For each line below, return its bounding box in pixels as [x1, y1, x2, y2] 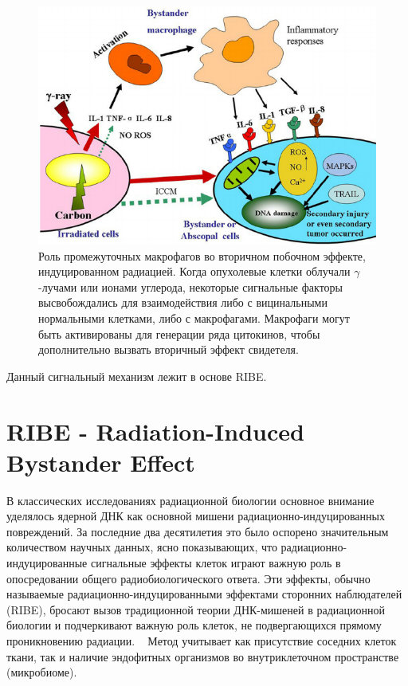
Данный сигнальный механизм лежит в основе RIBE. [6, 367, 267, 384]
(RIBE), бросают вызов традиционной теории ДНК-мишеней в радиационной [6, 601, 385, 617]
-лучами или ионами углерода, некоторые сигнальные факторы [38, 278, 343, 295]
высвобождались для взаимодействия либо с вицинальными [38, 294, 328, 311]
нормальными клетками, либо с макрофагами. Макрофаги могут [38, 309, 350, 326]
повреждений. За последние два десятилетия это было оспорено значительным [6, 523, 389, 539]
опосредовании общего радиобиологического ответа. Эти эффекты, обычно [6, 570, 371, 586]
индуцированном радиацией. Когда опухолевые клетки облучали [38, 263, 351, 280]
